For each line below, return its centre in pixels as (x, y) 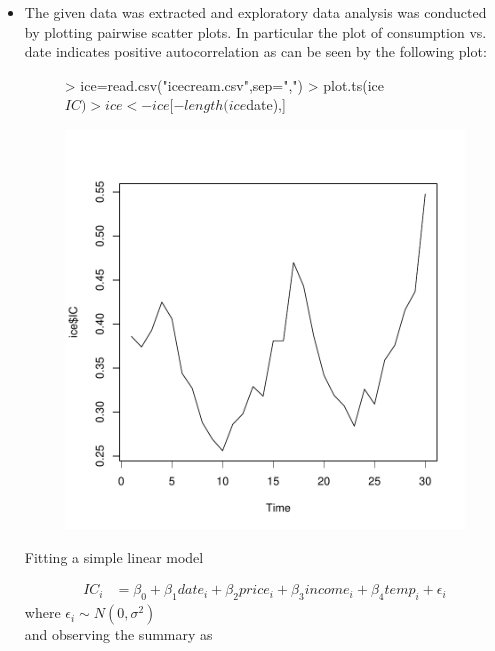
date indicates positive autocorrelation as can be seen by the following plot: (255, 51)
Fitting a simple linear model (114, 556)
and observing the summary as (118, 634)
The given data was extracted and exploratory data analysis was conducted (255, 12)
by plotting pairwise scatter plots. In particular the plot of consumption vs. (255, 31)
